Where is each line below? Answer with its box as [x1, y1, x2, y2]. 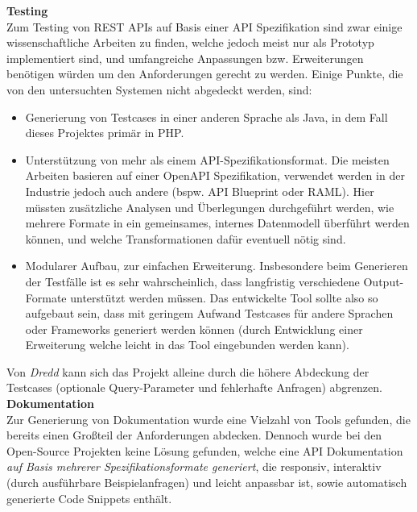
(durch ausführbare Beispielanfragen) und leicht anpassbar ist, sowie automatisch [6, 474, 407, 491]
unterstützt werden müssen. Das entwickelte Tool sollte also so [70, 289, 378, 306]
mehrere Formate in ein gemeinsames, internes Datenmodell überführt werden [25, 214, 410, 231]
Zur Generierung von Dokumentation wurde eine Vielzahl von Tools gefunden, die [6, 410, 411, 427]
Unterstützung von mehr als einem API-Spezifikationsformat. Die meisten [25, 151, 390, 168]
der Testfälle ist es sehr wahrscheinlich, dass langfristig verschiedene [25, 273, 360, 289]
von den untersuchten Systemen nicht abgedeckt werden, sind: [6, 81, 312, 98]
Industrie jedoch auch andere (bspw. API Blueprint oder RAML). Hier [25, 182, 374, 199]
